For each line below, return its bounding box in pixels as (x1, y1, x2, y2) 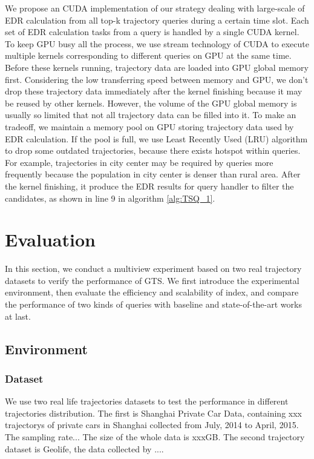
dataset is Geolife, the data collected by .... (5, 442, 164, 455)
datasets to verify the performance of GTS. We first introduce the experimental (5, 274, 299, 286)
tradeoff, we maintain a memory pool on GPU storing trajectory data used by (5, 120, 294, 133)
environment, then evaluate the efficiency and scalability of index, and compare (5, 286, 299, 299)
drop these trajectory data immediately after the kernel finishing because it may (5, 85, 303, 97)
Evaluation (5, 227, 96, 252)
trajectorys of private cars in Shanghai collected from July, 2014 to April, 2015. (5, 418, 299, 431)
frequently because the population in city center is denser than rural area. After (5, 168, 301, 180)
